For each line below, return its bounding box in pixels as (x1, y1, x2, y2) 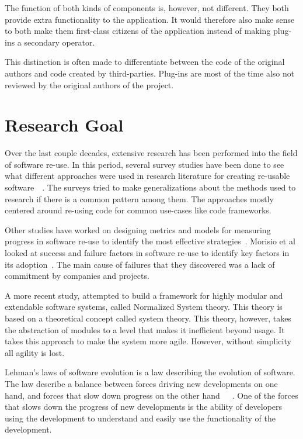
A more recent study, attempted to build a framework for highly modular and (5, 289, 283, 301)
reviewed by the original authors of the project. (5, 78, 174, 91)
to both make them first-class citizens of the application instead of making (5, 25, 271, 37)
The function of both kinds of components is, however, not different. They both (5, 2, 289, 13)
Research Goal (5, 113, 124, 137)
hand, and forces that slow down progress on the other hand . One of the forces (5, 389, 298, 401)
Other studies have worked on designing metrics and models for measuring (5, 223, 271, 236)
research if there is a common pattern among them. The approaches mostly (5, 192, 274, 205)
